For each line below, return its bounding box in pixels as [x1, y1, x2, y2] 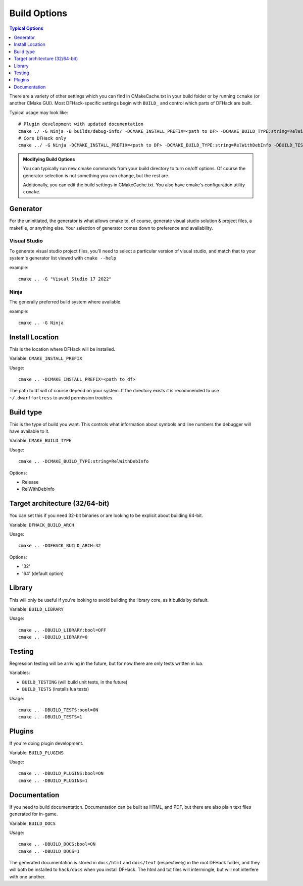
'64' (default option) [22, 570, 64, 577]
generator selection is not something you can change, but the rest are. [23, 172, 170, 179]
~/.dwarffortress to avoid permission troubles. [9, 394, 114, 401]
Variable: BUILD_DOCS [9, 820, 56, 826]
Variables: [9, 669, 30, 676]
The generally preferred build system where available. [9, 299, 122, 305]
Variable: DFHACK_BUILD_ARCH [9, 522, 74, 528]
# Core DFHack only [18, 135, 67, 141]
